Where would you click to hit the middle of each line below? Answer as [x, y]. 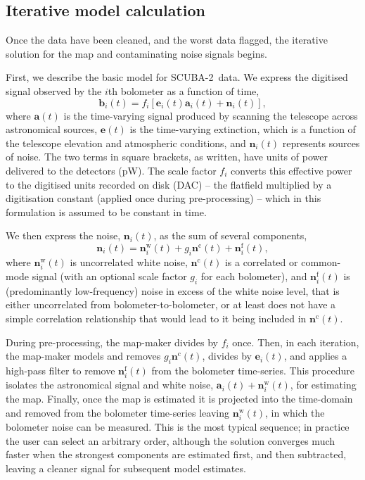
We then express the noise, [63, 235]
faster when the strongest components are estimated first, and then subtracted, [176, 454]
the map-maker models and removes [83, 356]
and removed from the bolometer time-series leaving [117, 412]
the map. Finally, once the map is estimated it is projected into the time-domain [179, 399]
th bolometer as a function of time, [184, 90]
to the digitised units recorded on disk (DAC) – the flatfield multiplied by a [169, 184]
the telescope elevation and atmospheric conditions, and [126, 143]
